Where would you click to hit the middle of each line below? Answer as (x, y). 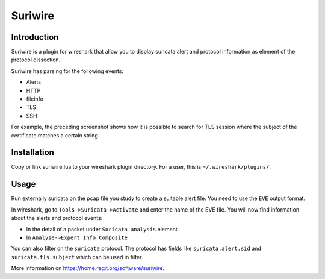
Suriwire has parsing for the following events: (67, 71)
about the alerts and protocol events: (57, 218)
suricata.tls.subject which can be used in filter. (77, 257)
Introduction (35, 37)
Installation (32, 153)
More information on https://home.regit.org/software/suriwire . (88, 268)
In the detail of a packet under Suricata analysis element (102, 229)
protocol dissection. (36, 60)
